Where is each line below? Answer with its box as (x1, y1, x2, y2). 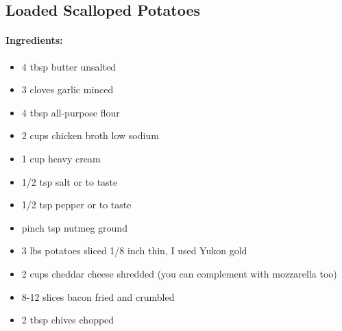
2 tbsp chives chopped (21, 312, 114, 327)
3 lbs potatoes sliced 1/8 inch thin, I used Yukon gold (21, 243, 247, 258)
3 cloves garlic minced (21, 82, 114, 97)
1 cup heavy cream (21, 151, 101, 165)
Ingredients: (5, 33, 63, 47)
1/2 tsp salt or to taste (21, 174, 118, 188)
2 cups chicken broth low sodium (21, 128, 159, 143)
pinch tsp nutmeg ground (21, 220, 127, 234)
